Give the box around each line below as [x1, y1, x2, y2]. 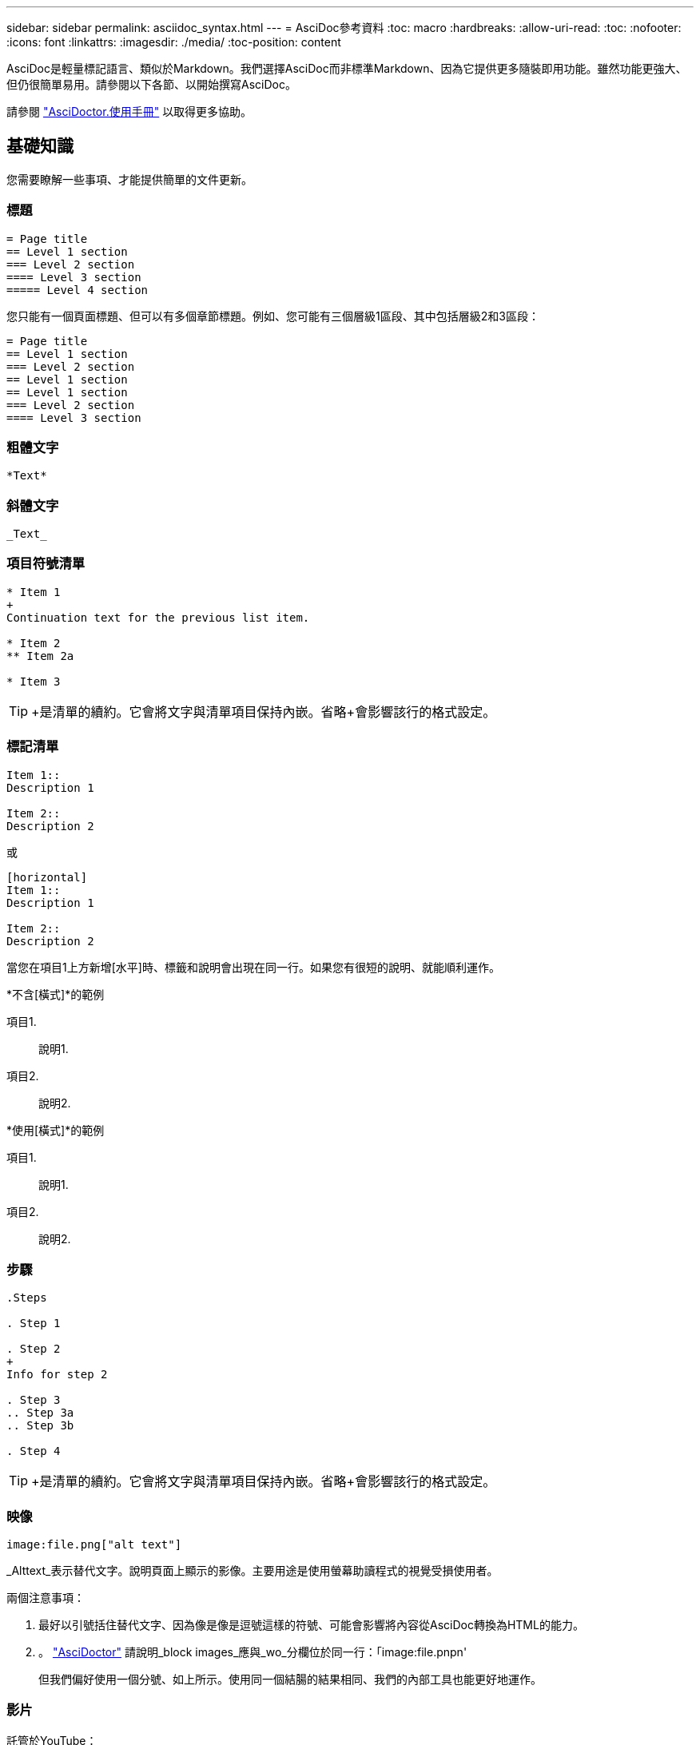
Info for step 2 [6, 1368, 108, 1381]
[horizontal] [6, 870, 88, 884]
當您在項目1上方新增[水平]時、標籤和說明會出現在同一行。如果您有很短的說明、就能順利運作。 [6, 960, 500, 974]
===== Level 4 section [6, 283, 149, 296]
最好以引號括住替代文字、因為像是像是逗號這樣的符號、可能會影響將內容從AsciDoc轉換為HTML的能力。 [38, 1618, 584, 1632]
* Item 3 [6, 674, 61, 688]
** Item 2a [6, 649, 74, 662]
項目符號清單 [6, 555, 86, 572]
